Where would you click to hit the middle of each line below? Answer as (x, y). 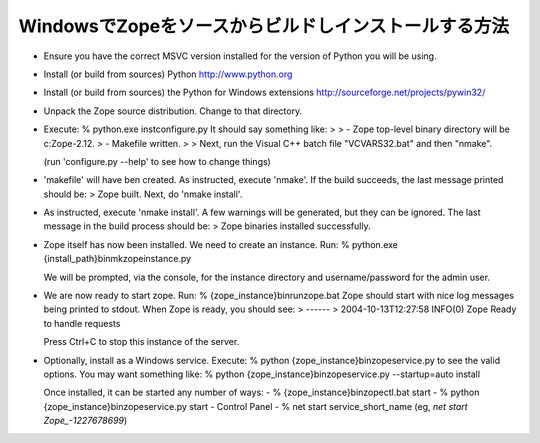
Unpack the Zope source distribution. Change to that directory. (173, 111)
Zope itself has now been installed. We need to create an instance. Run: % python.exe (221, 244)
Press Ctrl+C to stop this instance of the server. (141, 342)
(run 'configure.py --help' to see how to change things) (157, 161)
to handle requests (82, 323)
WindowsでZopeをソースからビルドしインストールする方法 (264, 26)
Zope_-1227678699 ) (85, 421)
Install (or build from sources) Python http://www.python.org (168, 74)
